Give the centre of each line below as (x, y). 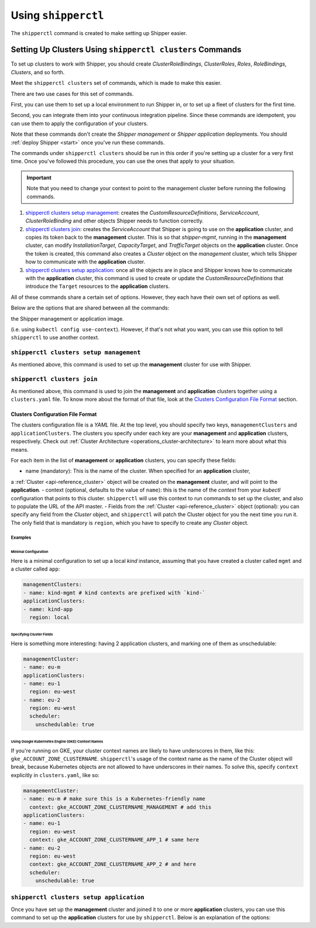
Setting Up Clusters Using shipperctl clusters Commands (126, 50)
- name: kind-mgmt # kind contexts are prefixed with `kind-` (114, 593)
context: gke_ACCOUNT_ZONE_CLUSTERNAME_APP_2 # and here (113, 864)
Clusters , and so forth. (38, 72)
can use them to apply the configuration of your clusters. (80, 123)
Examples (21, 537)
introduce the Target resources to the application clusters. (98, 286)
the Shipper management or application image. (67, 318)
